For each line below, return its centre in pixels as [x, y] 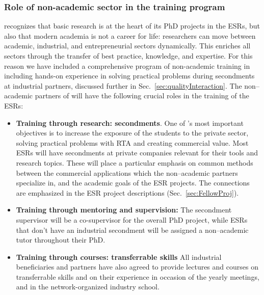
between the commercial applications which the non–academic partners [127, 172]
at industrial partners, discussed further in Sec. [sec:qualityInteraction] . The [123, 85]
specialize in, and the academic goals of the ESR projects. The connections [133, 183]
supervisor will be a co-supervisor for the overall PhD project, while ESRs [132, 219]
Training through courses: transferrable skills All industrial [119, 257]
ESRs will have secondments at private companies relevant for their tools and [137, 153]
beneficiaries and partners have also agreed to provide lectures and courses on [137, 267]
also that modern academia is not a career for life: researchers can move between [130, 35]
